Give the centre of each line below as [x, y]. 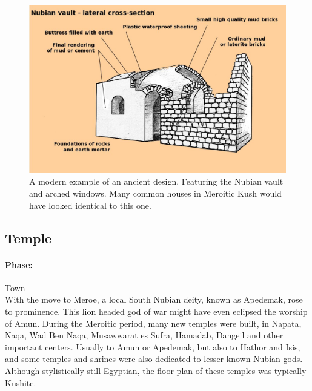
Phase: [19, 264]
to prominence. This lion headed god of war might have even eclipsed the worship [156, 311]
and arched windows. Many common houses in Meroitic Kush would [155, 193]
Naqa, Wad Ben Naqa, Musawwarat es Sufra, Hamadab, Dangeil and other [144, 335]
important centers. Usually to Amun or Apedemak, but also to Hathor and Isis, [153, 347]
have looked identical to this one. [90, 205]
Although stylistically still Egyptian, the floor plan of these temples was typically [156, 370]
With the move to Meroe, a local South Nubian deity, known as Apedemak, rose [154, 299]
